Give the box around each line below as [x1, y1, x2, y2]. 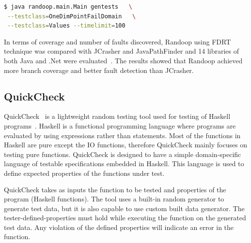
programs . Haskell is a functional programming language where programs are [4, 120, 236, 130]
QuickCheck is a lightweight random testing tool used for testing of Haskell [4, 111, 231, 121]
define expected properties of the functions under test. [4, 168, 165, 178]
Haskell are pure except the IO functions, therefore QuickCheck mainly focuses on [4, 140, 248, 150]
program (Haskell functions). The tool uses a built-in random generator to [4, 194, 224, 204]
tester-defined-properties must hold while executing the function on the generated [4, 213, 246, 223]
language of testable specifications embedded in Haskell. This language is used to [4, 158, 244, 169]
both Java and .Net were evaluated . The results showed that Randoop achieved [4, 55, 243, 65]
